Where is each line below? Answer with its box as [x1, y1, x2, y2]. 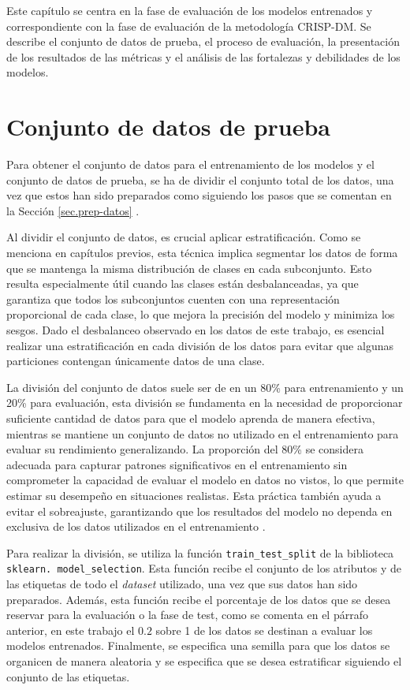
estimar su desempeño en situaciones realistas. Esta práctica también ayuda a [6, 487, 382, 503]
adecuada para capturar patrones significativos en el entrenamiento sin [6, 456, 348, 472]
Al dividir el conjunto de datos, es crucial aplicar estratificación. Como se [6, 229, 361, 245]
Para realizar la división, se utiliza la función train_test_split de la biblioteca [6, 544, 394, 561]
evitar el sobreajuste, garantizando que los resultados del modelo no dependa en [6, 502, 393, 519]
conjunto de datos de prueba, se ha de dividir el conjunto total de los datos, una [6, 171, 394, 188]
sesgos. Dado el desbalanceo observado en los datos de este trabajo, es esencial [6, 322, 385, 338]
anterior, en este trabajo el [6, 621, 135, 638]
